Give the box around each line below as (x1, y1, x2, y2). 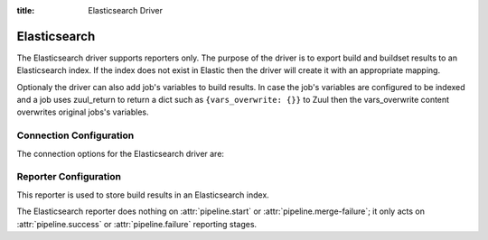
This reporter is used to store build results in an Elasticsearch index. (16, 189, 270, 200)
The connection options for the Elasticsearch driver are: (16, 148, 225, 159)
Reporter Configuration (16, 171, 122, 183)
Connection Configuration (16, 129, 135, 142)
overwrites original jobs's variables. (16, 106, 149, 117)
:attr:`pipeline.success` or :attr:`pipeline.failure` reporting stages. (16, 218, 258, 229)
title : (16, 5, 35, 15)
